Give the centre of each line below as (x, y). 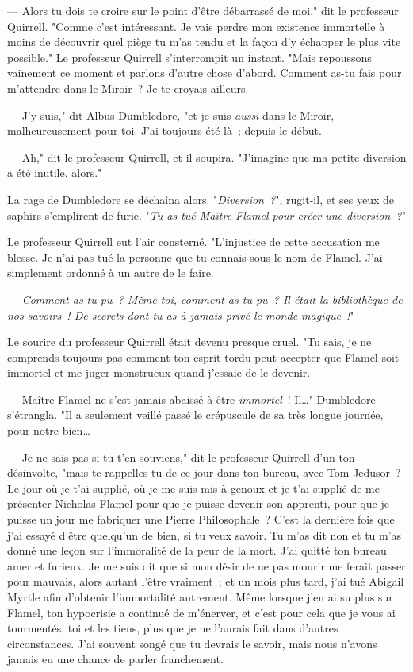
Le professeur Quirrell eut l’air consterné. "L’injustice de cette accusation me (193, 242)
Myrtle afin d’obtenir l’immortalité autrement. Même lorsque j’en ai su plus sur (200, 597)
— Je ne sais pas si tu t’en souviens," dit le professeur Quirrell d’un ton (181, 457)
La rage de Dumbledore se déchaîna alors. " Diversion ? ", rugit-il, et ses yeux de (201, 199)
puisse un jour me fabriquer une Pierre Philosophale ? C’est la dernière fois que (201, 519)
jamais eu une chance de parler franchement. (115, 659)
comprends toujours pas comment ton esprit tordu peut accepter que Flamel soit (203, 357)
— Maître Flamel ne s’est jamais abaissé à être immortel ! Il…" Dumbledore (191, 399)
